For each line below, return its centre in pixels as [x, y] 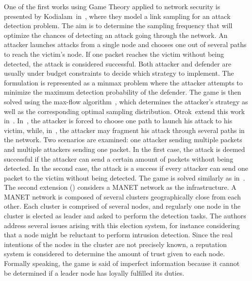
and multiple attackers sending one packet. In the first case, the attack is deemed [125, 149]
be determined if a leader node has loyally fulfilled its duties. [94, 273]
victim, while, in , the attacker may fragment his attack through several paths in [124, 130]
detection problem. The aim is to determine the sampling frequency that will [118, 25]
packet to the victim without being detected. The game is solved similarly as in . [125, 177]
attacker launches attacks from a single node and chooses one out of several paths [125, 44]
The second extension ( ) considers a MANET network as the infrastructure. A [120, 187]
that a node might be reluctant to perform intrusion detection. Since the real [118, 235]
